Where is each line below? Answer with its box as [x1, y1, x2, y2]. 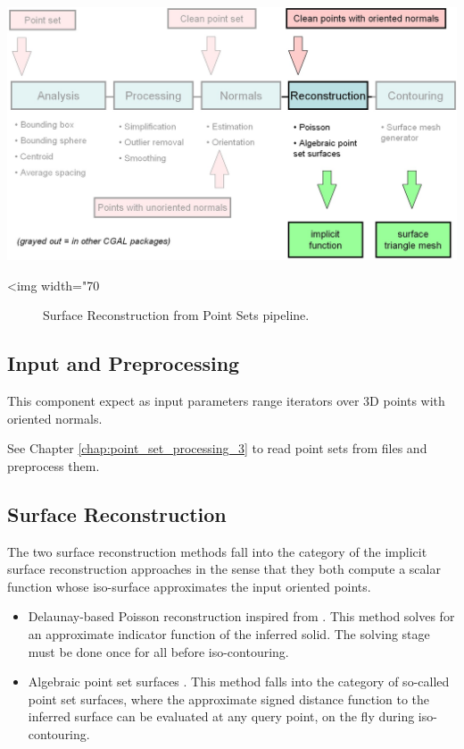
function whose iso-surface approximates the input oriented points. [7, 576, 371, 595]
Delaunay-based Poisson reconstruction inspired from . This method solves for [28, 607, 455, 626]
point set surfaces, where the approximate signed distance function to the [28, 689, 430, 708]
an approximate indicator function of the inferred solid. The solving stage [28, 624, 430, 643]
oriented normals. [7, 408, 103, 427]
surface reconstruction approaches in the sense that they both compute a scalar [7, 560, 441, 578]
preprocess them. [7, 456, 100, 475]
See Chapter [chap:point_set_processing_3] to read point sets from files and [7, 439, 427, 458]
